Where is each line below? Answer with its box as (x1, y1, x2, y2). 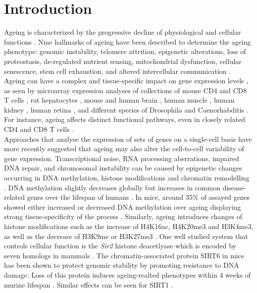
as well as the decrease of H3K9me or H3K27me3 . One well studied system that (4, 231, 248, 241)
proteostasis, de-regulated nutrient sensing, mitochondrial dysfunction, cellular (4, 56, 242, 66)
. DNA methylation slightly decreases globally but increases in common (4, 182, 220, 192)
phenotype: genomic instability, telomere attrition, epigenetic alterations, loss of (4, 46, 246, 57)
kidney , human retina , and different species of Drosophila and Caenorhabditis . (4, 104, 249, 115)
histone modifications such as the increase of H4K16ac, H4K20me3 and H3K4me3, (4, 221, 254, 231)
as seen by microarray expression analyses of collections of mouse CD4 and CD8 (4, 85, 247, 95)
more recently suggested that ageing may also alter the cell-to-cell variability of (4, 143, 244, 154)
